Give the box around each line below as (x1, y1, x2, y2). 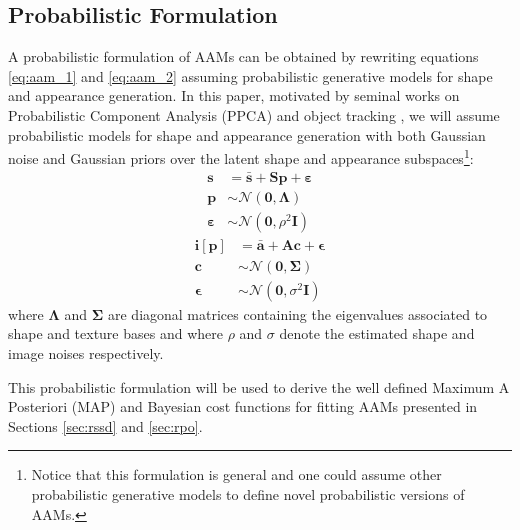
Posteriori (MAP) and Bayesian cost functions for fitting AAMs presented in (8, 396, 478, 417)
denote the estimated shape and (279, 323, 475, 344)
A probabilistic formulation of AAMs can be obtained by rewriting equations (8, 46, 479, 67)
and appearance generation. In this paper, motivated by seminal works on (8, 85, 460, 106)
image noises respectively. (8, 343, 164, 364)
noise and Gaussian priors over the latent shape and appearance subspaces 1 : (8, 145, 474, 168)
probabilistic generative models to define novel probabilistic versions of (31, 483, 465, 504)
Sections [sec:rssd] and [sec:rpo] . (8, 415, 203, 436)
